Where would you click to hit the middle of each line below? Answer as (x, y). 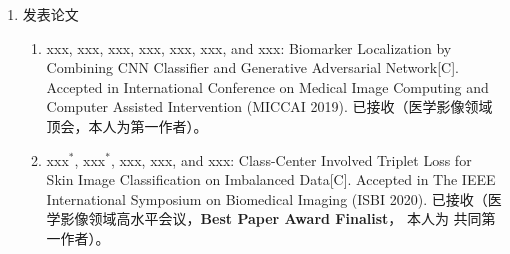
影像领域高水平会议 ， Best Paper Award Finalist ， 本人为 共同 (271, 218)
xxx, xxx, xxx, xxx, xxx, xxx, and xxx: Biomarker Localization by (249, 47)
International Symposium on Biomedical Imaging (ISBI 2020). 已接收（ (267, 198)
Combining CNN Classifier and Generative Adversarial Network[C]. (252, 67)
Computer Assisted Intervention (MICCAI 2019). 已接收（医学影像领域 (269, 106)
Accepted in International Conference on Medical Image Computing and (267, 86)
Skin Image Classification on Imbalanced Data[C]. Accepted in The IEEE (271, 179)
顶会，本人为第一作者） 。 (127, 125)
